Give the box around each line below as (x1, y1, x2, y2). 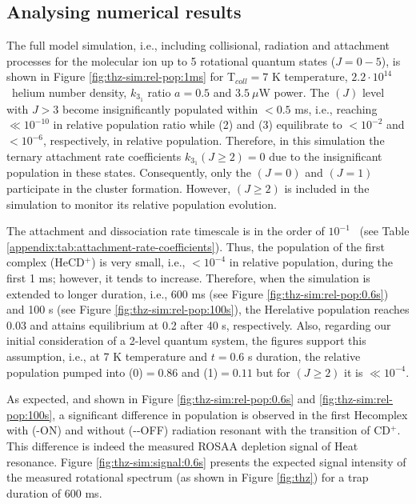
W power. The (258, 83, 330, 100)
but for (256, 363, 290, 380)
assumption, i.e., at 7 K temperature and (6, 348, 208, 365)
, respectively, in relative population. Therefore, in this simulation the (42, 132, 385, 149)
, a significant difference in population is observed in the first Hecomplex (52, 406, 408, 422)
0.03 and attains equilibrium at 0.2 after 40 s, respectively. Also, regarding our (6, 316, 391, 333)
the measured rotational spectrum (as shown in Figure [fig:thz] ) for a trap (6, 469, 369, 486)
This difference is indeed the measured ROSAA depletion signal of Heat (6, 437, 358, 454)
